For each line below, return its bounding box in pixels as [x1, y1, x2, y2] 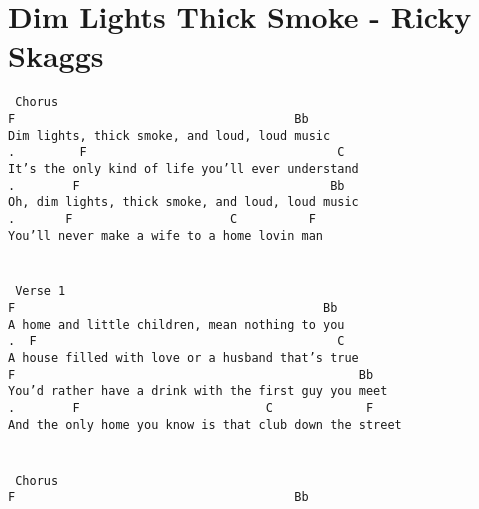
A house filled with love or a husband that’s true [8, 351, 359, 366]
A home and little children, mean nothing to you [8, 317, 345, 332]
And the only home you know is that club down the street [8, 417, 402, 432]
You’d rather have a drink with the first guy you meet [8, 384, 388, 399]
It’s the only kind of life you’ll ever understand [8, 161, 359, 176]
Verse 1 [15, 284, 66, 299]
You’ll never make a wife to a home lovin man [8, 228, 323, 243]
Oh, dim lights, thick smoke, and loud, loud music [8, 195, 359, 210]
